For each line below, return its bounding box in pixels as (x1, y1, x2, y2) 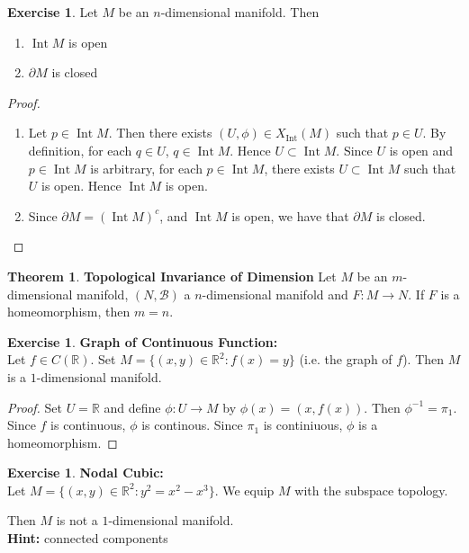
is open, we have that (231, 206, 349, 225)
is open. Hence (41, 176, 122, 195)
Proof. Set (7, 397, 62, 416)
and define (104, 397, 161, 416)
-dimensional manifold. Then (160, 3, 320, 21)
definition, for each (28, 140, 132, 159)
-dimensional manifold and (202, 284, 348, 303)
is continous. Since (141, 415, 243, 434)
